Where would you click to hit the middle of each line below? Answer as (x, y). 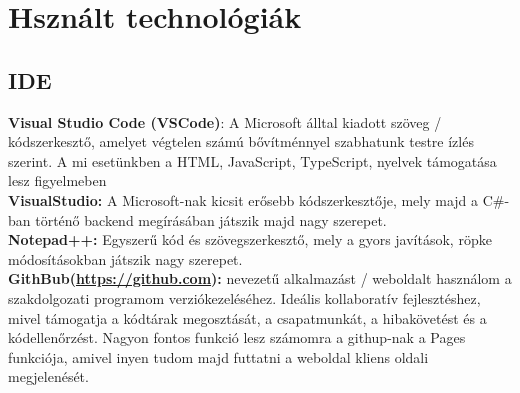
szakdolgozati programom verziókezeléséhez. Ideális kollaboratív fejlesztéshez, (244, 297)
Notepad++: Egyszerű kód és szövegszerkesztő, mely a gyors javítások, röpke (250, 239)
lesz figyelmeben (57, 180)
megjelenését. (48, 376)
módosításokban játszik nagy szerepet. (125, 258)
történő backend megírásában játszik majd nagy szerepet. (211, 219)
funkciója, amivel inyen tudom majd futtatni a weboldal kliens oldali (218, 356)
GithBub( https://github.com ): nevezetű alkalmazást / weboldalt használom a (260, 278)
